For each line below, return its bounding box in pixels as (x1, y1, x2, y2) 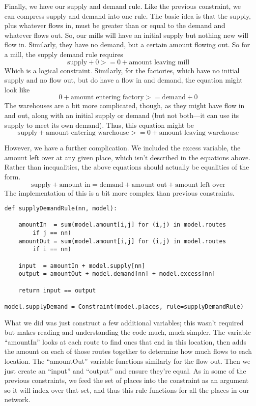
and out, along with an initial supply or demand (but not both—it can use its (4, 110, 239, 120)
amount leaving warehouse (159, 129, 239, 137)
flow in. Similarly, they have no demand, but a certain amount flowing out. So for (4, 39, 250, 50)
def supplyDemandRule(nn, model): (4, 205, 117, 212)
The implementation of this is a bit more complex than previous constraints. (4, 187, 235, 198)
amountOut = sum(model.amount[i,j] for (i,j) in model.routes (18, 237, 227, 245)
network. (4, 394, 30, 405)
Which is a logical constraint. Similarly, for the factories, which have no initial (4, 65, 240, 75)
